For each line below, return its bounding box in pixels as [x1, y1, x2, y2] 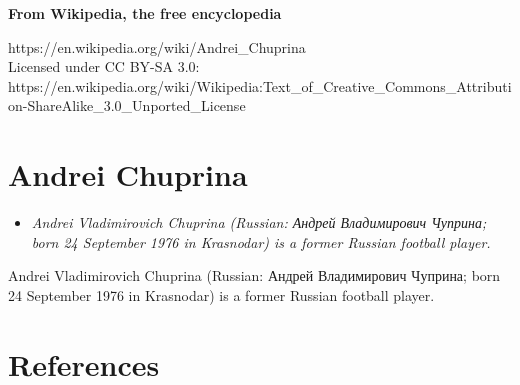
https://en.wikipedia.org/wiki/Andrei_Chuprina [8, 36, 306, 57]
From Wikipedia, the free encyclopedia [8, 3, 282, 23]
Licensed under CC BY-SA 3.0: [8, 56, 200, 77]
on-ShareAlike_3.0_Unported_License [8, 95, 246, 116]
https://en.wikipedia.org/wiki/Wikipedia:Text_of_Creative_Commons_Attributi [8, 75, 512, 96]
